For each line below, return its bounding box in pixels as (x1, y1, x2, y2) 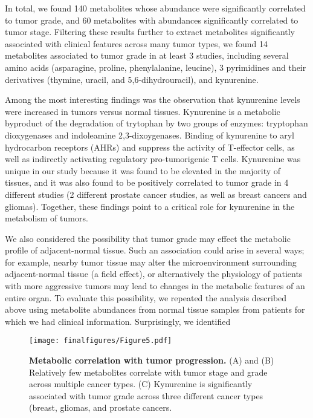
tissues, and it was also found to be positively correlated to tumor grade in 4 (5, 176, 289, 189)
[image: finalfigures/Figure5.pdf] (29, 336, 172, 345)
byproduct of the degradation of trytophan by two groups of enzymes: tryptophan (5, 117, 308, 129)
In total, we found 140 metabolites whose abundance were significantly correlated (5, 2, 306, 14)
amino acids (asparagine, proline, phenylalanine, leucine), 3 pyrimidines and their (5, 60, 306, 73)
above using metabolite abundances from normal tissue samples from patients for (5, 303, 305, 316)
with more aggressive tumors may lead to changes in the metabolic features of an (5, 279, 305, 292)
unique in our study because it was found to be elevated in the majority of (5, 164, 281, 177)
